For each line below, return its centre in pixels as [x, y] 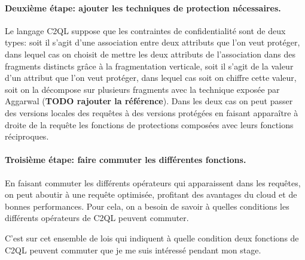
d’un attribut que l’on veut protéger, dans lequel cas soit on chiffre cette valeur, [151, 78]
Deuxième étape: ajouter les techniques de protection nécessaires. [143, 7]
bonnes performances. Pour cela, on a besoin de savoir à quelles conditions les [147, 206]
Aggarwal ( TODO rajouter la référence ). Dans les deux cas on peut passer [149, 101]
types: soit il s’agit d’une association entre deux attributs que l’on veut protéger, [152, 42]
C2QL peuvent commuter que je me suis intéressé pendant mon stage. [133, 250]
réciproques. [27, 136]
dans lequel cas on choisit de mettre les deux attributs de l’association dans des [150, 54]
